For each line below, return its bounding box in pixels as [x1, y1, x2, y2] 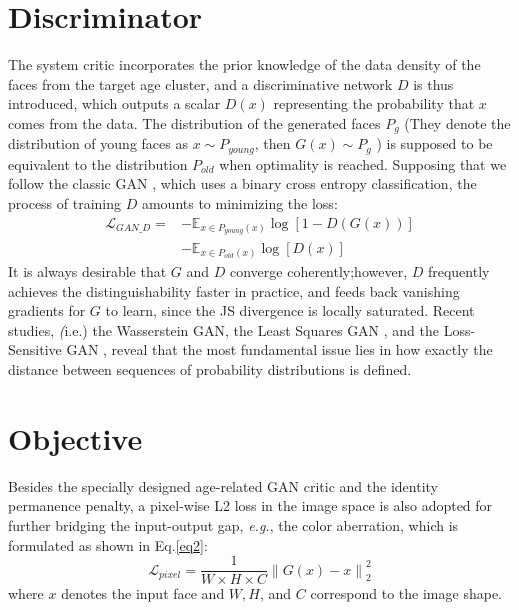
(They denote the [404, 112, 511, 133]
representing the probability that [273, 93, 475, 114]
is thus [413, 73, 454, 94]
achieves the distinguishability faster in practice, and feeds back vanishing [8, 280, 460, 301]
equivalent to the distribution [8, 153, 188, 174]
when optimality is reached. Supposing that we [219, 153, 507, 174]
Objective [8, 417, 143, 458]
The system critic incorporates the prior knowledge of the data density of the [8, 54, 481, 75]
